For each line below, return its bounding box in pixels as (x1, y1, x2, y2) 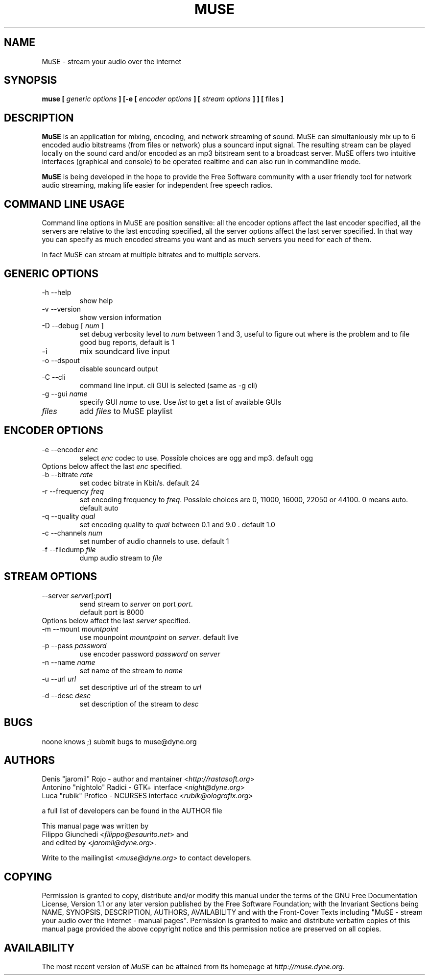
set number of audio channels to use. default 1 (79, 537, 229, 545)
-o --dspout (42, 356, 80, 365)
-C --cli (42, 372, 66, 381)
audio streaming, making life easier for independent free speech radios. (42, 181, 273, 190)
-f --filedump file (42, 545, 96, 554)
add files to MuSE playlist (79, 406, 173, 416)
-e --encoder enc (42, 445, 98, 454)
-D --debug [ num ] (42, 321, 104, 330)
